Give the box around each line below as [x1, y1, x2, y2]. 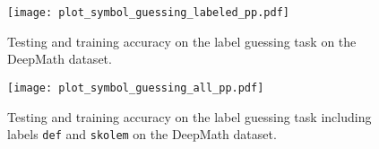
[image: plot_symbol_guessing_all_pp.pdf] [7, 81, 264, 94]
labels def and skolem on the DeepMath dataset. [7, 125, 277, 144]
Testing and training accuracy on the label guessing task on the [7, 31, 357, 50]
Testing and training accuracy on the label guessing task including [7, 107, 372, 126]
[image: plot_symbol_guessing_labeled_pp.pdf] [7, 6, 289, 19]
